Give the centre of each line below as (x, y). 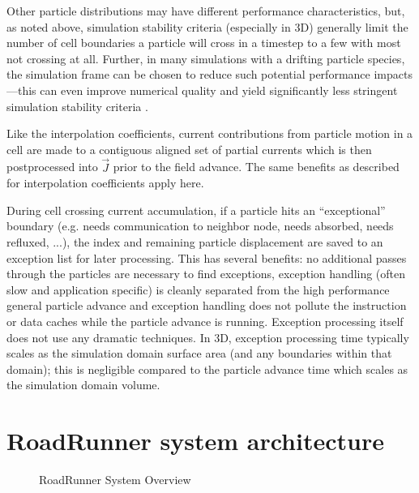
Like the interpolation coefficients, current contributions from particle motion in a (210, 133)
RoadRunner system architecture (195, 441)
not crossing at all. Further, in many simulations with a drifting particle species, (206, 58)
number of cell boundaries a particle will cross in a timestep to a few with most (204, 43)
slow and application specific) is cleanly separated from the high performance (198, 289)
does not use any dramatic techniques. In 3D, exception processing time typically (208, 337)
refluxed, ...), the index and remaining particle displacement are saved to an (195, 241)
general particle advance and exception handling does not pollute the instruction (207, 305)
